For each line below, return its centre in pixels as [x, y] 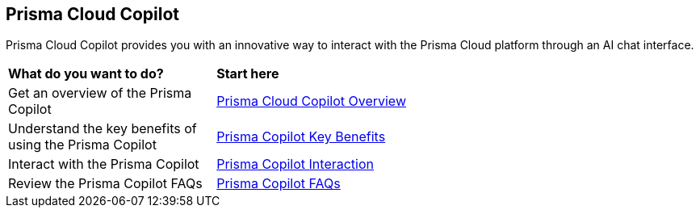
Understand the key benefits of [103, 129]
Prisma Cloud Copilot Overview [311, 101]
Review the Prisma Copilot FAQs [105, 184]
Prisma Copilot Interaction [296, 164]
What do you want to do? [86, 74]
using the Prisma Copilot [82, 145]
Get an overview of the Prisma [100, 93]
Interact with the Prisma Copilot [104, 164]
